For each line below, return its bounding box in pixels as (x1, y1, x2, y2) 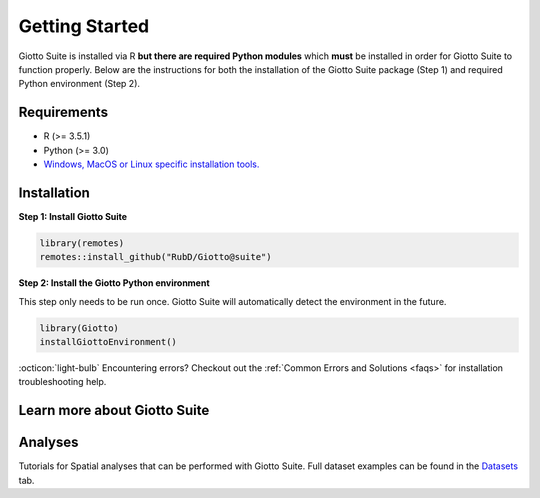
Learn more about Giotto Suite (18, 402, 210, 419)
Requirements (18, 104, 109, 121)
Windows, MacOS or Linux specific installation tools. (43, 158, 260, 170)
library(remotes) (39, 237, 125, 249)
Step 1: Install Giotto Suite (18, 210, 128, 222)
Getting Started (18, 15, 150, 37)
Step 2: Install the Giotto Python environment (18, 277, 210, 289)
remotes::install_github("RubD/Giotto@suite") (39, 251, 272, 263)
